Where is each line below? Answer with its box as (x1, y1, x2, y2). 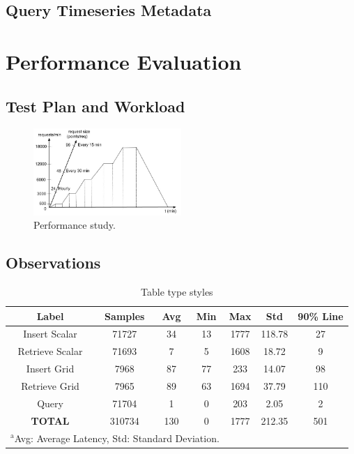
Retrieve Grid (21, 378, 79, 393)
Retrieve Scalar (17, 344, 83, 358)
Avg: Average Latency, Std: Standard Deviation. (14, 430, 220, 445)
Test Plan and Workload (6, 95, 185, 116)
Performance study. (33, 218, 116, 232)
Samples (105, 308, 145, 323)
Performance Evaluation (6, 47, 242, 75)
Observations (6, 252, 101, 273)
